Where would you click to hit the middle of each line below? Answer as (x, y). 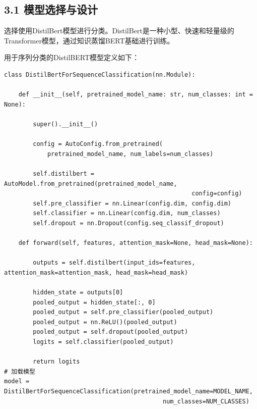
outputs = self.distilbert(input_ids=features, (114, 263)
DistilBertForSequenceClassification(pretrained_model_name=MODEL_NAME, (128, 391)
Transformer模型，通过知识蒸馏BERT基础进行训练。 (89, 40)
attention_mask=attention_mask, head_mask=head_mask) (96, 272)
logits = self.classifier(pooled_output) (103, 342)
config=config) (217, 194)
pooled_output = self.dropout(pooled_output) (111, 332)
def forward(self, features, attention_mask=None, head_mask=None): (136, 243)
